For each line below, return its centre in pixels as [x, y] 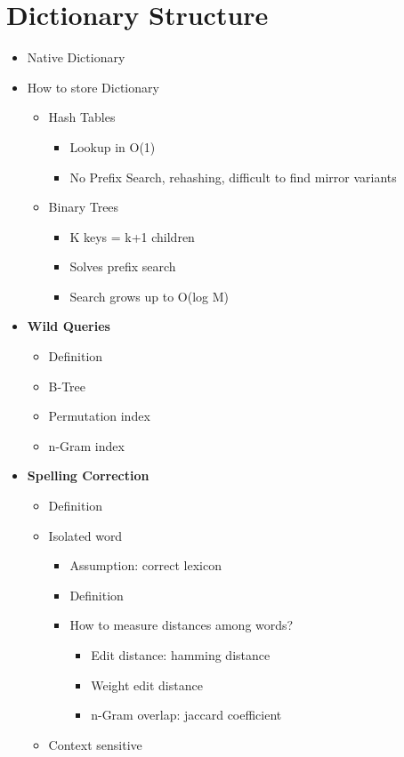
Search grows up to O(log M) [149, 296]
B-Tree [67, 386]
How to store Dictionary [93, 87]
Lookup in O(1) [113, 146]
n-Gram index [86, 445]
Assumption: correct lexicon [145, 565]
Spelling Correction [88, 475]
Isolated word [85, 535]
